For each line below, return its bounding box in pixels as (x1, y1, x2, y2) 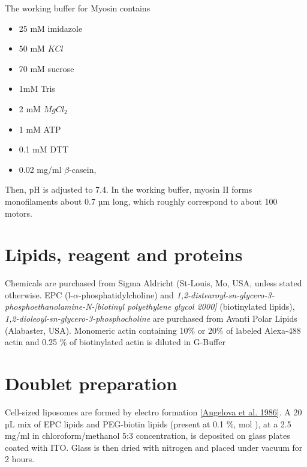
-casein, (69, 163, 97, 175)
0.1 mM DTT (19, 143, 69, 155)
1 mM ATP (19, 122, 61, 135)
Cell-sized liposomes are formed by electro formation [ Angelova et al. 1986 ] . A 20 (5, 405, 302, 418)
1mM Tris (19, 82, 55, 95)
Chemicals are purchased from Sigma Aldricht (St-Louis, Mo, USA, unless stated (5, 277, 302, 289)
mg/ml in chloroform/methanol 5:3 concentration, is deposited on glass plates (5, 429, 290, 442)
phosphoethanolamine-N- (5, 300, 95, 313)
